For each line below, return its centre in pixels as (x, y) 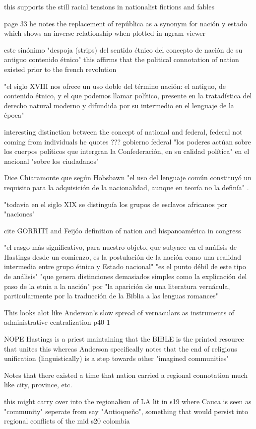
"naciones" (19, 214)
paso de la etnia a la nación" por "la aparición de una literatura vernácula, (117, 286)
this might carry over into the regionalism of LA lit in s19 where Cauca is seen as (128, 401)
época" (14, 115)
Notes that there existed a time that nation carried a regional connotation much (126, 375)
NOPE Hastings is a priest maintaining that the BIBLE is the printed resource (124, 339)
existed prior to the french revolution (60, 69)
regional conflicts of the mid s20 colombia (67, 421)
